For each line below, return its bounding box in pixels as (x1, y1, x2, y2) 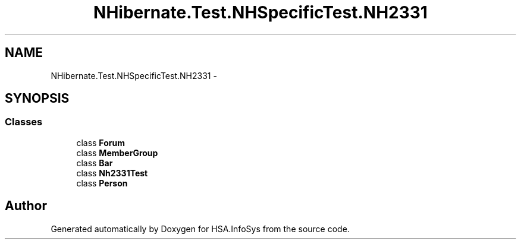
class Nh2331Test (76, 167, 148, 178)
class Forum (76, 137, 125, 148)
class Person (76, 178, 128, 188)
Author (5, 198, 47, 214)
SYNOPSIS (5, 91, 70, 106)
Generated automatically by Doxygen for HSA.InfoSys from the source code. (51, 223, 350, 234)
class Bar (76, 157, 113, 168)
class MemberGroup (76, 147, 158, 158)
